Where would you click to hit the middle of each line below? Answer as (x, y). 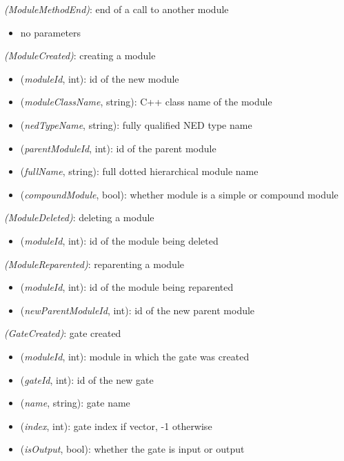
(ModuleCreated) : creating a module (80, 55)
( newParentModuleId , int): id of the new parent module (138, 310)
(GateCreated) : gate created (63, 333)
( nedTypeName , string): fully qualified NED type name (136, 124)
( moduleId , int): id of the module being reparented (127, 287)
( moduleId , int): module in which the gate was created (135, 356)
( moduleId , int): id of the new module (100, 78)
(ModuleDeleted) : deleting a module (79, 217)
